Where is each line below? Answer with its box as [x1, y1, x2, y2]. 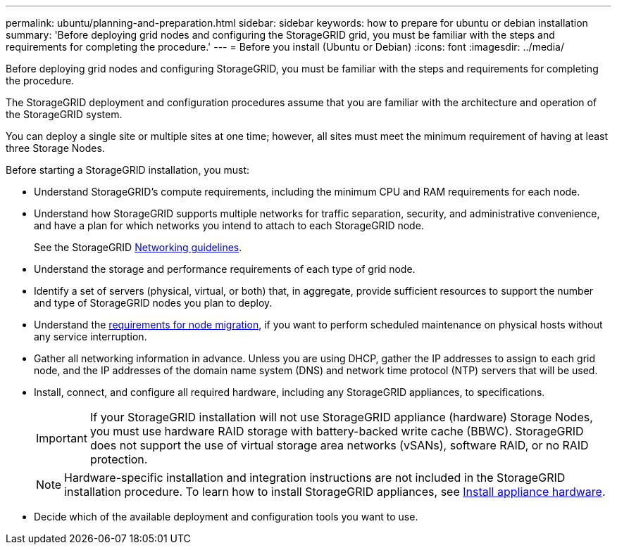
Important [36, 431, 87, 445]
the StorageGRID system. [6, 108, 123, 120]
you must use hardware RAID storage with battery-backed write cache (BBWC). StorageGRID [89, 424, 584, 438]
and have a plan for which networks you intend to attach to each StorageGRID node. [34, 219, 424, 231]
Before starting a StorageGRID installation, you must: [6, 164, 250, 176]
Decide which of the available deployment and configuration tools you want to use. [34, 511, 418, 523]
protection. [89, 452, 148, 466]
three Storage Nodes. [6, 142, 105, 154]
